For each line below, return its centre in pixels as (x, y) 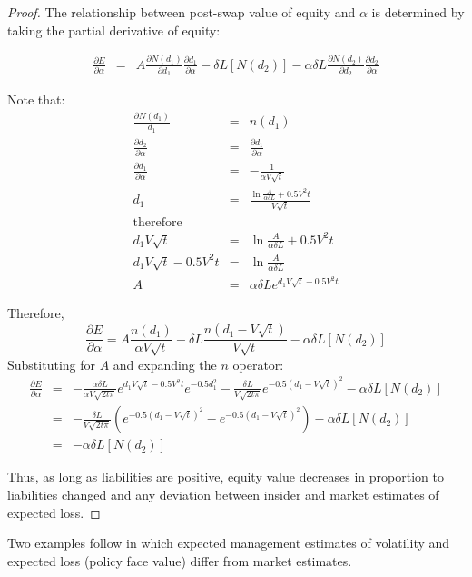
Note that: (36, 99)
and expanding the (165, 364)
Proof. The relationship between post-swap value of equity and (182, 12)
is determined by (418, 12)
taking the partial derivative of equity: (114, 30)
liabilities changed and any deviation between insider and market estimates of (223, 494)
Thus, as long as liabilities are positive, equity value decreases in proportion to (226, 477)
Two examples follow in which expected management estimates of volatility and (229, 543)
